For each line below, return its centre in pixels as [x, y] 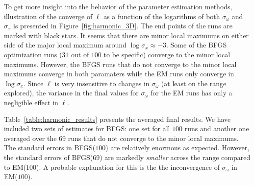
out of [80, 54]
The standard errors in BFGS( [50, 148]
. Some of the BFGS [197, 45]
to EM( [15, 167]
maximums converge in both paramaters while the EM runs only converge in [119, 74]
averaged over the [30, 138]
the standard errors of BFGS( [49, 157]
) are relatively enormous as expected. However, [178, 148]
